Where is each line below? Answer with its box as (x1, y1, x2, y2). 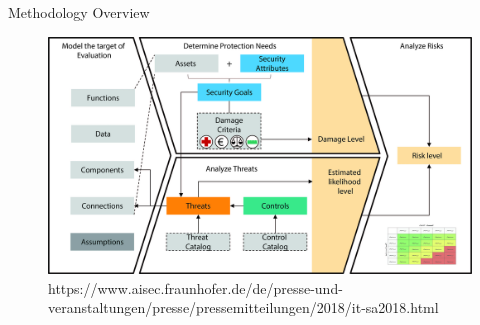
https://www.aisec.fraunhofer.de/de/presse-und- (48, 277, 343, 298)
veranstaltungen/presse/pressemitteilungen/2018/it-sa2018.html (48, 297, 439, 318)
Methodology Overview (8, 2, 150, 22)
